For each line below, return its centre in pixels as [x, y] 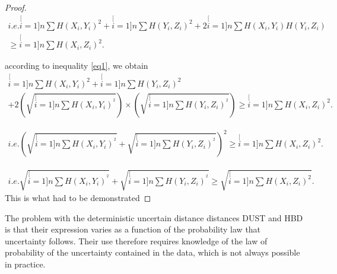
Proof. [16, 7]
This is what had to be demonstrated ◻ [78, 198]
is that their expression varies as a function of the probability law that [133, 229]
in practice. [25, 264]
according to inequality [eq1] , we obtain [77, 66]
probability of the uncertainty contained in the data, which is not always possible [152, 252]
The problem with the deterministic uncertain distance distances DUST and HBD [154, 217]
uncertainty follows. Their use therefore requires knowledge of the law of [136, 240]
